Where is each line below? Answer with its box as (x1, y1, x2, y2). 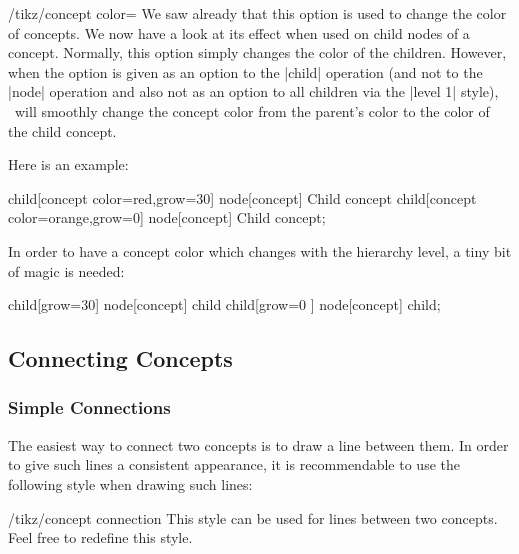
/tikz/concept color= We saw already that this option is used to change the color (8, 3, 507, 23)
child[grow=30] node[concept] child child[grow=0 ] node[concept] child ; (8, 294, 441, 315)
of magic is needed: (8, 260, 125, 281)
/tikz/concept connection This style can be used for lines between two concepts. (8, 507, 498, 528)
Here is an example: (8, 154, 129, 175)
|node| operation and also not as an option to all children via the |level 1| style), (8, 81, 499, 102)
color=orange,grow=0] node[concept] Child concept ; (8, 207, 326, 228)
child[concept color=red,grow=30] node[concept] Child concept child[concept (8, 187, 477, 208)
